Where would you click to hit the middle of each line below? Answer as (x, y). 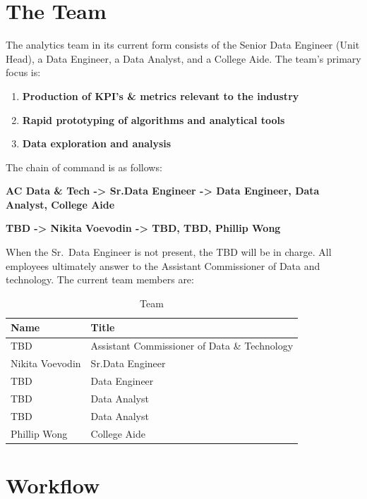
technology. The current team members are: (100, 279)
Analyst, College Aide (60, 204)
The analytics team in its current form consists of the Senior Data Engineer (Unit (183, 45)
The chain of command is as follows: (84, 167)
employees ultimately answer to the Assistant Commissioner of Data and (163, 265)
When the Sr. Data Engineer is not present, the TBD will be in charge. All (169, 252)
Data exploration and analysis (97, 143)
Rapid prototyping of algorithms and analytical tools (154, 119)
